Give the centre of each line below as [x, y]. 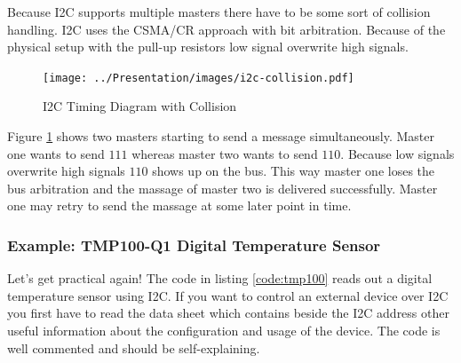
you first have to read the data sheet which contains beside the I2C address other [228, 313]
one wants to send [56, 153]
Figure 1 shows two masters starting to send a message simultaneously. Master [221, 136]
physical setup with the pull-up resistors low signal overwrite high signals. [208, 47]
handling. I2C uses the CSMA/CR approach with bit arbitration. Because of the [227, 29]
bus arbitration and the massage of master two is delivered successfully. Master [223, 188]
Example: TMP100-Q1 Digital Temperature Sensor [194, 245]
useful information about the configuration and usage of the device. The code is [224, 330]
